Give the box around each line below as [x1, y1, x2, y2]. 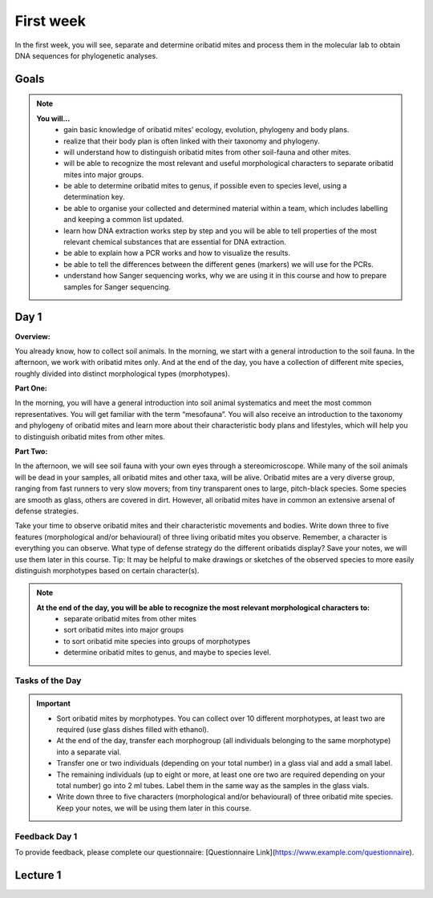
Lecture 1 [14, 868, 62, 882]
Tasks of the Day [14, 675, 82, 686]
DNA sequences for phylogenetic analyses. [14, 51, 158, 60]
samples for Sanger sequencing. [63, 281, 172, 292]
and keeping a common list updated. [63, 215, 184, 224]
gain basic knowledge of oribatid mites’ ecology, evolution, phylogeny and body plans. [63, 125, 350, 135]
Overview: [14, 331, 51, 341]
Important [36, 698, 71, 709]
